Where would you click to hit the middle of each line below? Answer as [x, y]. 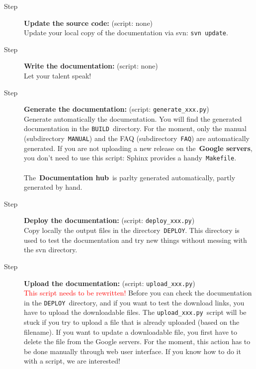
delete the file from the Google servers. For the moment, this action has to [137, 341]
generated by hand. [53, 187]
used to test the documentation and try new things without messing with [135, 240]
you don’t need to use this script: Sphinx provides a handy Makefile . [130, 158]
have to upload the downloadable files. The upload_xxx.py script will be [135, 312]
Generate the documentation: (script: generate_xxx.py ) [117, 109]
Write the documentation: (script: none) [91, 66]
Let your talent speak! [58, 76]
